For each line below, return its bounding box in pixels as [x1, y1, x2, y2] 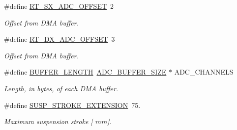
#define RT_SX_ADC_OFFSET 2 [4, 1, 114, 11]
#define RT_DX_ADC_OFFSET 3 [4, 34, 115, 44]
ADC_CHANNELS [174, 67, 234, 77]
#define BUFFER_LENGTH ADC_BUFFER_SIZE [4, 67, 167, 77]
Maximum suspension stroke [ [4, 116, 93, 127]
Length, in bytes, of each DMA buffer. [4, 83, 118, 93]
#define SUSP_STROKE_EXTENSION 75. [4, 100, 141, 110]
